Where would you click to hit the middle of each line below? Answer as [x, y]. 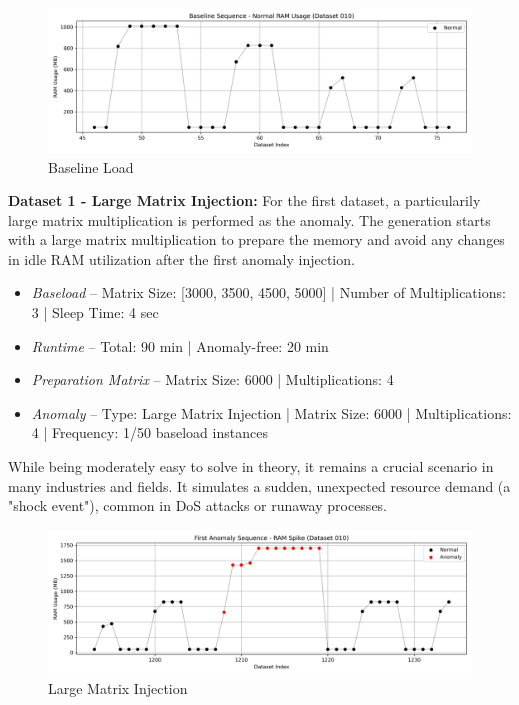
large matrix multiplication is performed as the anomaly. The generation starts [249, 219]
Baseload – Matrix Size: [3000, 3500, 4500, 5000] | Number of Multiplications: [268, 292]
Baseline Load [91, 166]
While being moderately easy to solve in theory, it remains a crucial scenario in [251, 466]
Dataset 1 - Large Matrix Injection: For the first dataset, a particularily [244, 200]
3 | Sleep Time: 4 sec [95, 312]
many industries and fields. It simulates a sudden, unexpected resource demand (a [259, 485]
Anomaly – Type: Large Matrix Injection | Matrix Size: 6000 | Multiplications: [271, 412]
